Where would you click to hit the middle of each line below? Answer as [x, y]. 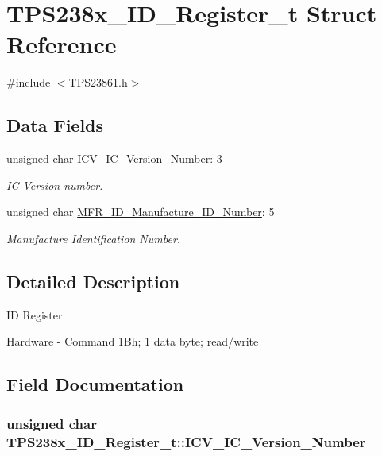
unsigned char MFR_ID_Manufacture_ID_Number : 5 [141, 212]
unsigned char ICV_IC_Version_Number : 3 [114, 158]
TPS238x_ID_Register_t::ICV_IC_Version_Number [186, 441]
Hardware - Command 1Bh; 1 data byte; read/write [133, 341]
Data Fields [55, 125]
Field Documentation [95, 384]
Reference [62, 44]
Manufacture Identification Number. [94, 238]
